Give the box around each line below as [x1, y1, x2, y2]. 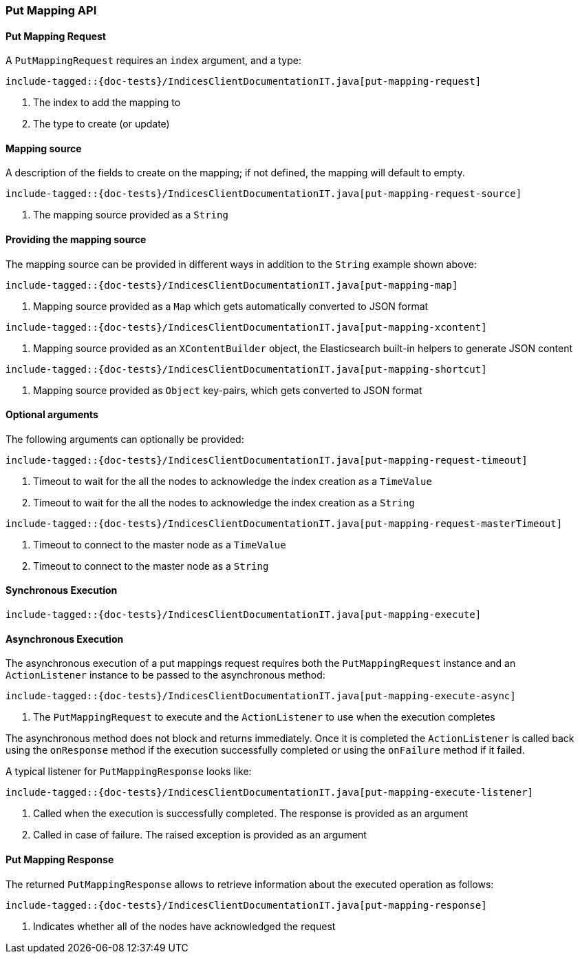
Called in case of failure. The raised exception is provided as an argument [33, 829, 367, 841]
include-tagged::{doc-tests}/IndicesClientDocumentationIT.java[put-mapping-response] [6, 899, 487, 911]
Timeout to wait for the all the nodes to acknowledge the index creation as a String [33, 496, 415, 508]
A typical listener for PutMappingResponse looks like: [6, 765, 252, 778]
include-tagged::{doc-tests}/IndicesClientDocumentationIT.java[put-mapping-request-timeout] [6, 454, 528, 466]
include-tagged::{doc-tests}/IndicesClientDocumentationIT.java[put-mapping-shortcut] [6, 363, 487, 375]
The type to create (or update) [33, 118, 170, 130]
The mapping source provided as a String [33, 209, 228, 221]
